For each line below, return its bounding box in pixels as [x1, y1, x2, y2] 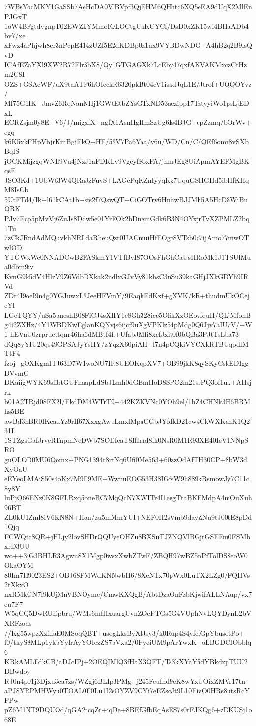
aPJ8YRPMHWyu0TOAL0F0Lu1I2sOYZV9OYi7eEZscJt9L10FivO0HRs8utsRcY [4, 685, 250, 696]
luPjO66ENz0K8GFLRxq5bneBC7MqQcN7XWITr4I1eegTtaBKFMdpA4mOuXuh [4, 493, 252, 503]
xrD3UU [4, 541, 30, 551]
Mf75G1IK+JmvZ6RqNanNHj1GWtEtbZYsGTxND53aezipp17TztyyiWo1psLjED [4, 97, 249, 108]
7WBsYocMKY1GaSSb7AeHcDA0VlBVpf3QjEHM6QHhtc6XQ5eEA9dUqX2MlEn [4, 1, 252, 11]
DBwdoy [4, 666, 30, 676]
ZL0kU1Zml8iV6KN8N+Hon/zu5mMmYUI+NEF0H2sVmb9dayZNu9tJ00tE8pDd [4, 512, 252, 522]
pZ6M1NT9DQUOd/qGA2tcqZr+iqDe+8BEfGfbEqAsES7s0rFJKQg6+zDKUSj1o [4, 704, 252, 715]
